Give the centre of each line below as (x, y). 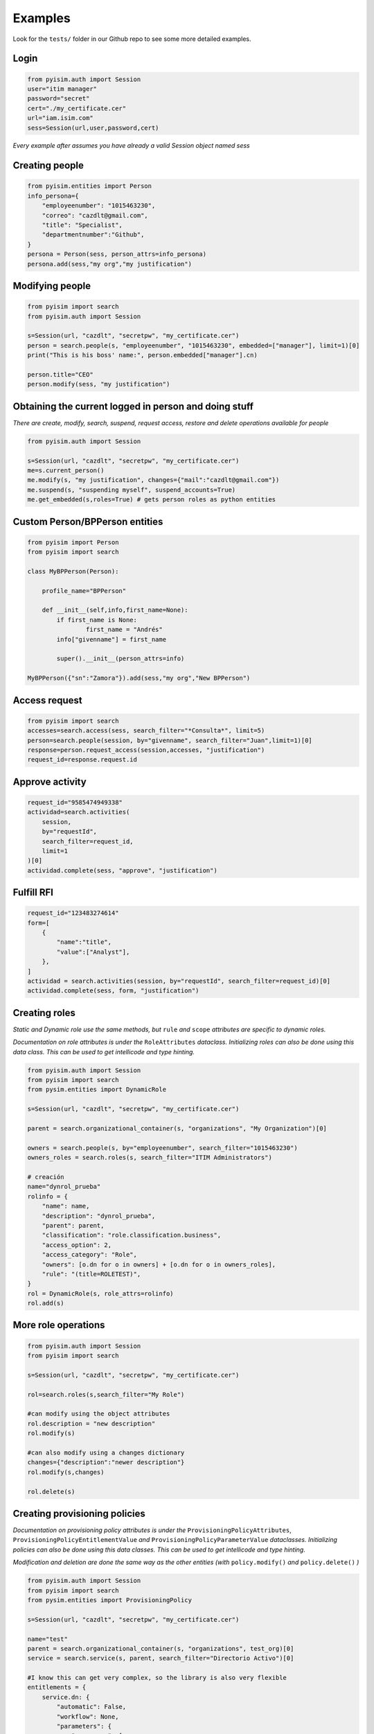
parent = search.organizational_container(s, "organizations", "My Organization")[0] (177, 1128)
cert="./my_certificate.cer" (77, 108)
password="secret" (59, 98)
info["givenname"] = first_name (111, 639)
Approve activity (50, 781)
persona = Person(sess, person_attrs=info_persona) (117, 254)
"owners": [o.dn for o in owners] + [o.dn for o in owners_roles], (159, 1264)
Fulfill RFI (33, 892)
